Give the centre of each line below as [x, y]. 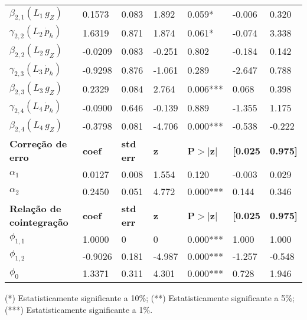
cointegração [39, 222]
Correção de [38, 144]
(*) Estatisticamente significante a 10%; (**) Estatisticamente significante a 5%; [150, 298]
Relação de [35, 209]
